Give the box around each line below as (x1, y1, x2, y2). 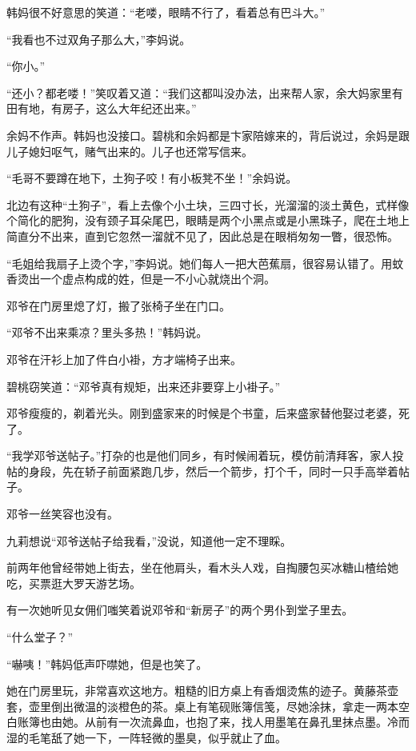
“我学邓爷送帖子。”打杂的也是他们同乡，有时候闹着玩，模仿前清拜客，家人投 (6, 447, 404, 464)
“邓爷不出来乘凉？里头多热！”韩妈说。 (6, 324, 208, 341)
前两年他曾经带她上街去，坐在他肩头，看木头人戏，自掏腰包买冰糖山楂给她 (6, 559, 398, 576)
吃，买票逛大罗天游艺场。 (6, 574, 141, 591)
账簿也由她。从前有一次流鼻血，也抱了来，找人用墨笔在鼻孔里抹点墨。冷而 (17, 713, 410, 730)
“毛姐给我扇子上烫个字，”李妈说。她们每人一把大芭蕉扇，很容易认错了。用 (6, 254, 393, 271)
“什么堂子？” (6, 629, 74, 645)
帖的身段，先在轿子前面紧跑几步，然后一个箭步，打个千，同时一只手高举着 (6, 462, 398, 479)
